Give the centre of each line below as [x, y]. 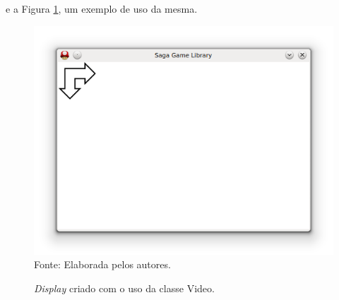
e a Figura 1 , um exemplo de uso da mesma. [102, 8]
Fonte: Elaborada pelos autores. [102, 264]
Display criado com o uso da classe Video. [124, 288]
